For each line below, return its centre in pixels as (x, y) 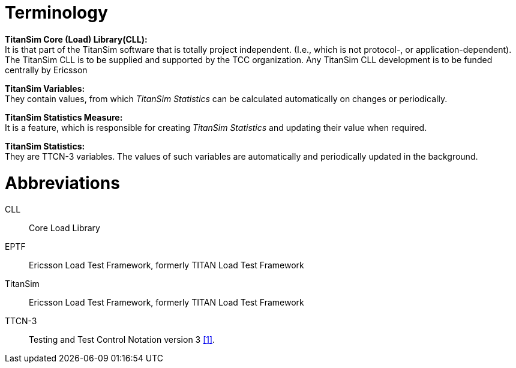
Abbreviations (62, 183)
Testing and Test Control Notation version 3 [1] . (122, 340)
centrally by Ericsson (46, 70)
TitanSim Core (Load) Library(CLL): (76, 39)
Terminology (56, 13)
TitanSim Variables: (45, 88)
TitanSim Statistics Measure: (64, 117)
